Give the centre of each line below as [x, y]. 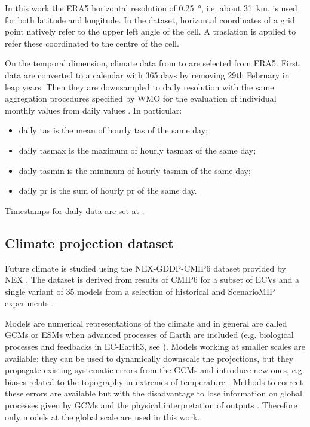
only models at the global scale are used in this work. [102, 417]
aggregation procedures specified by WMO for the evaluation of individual [141, 98]
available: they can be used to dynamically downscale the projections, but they [149, 358]
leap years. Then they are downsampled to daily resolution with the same [139, 86]
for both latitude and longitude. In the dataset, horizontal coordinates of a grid [150, 19]
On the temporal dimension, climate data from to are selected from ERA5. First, [153, 63]
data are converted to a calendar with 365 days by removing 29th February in [147, 74]
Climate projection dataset [89, 243]
